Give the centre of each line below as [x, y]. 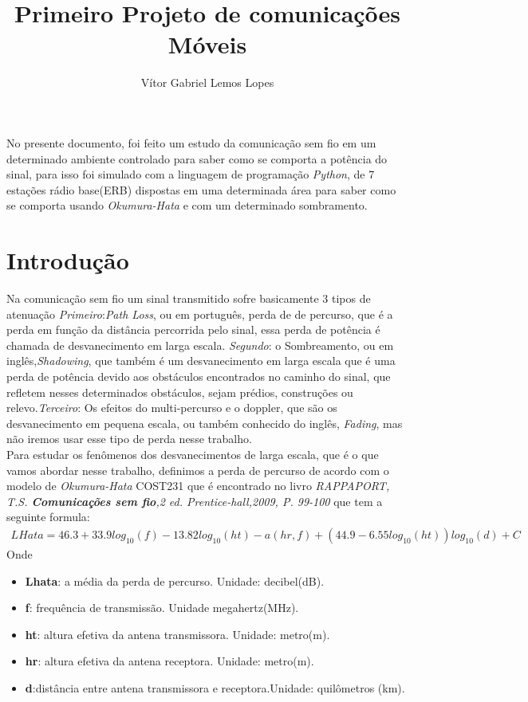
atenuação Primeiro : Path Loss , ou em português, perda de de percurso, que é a [200, 314]
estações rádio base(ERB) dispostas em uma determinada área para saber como [201, 189]
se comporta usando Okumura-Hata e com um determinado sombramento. [187, 205]
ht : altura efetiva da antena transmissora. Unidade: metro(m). [177, 634]
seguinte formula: [48, 517]
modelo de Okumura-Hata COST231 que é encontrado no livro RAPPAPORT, [198, 486]
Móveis [207, 44]
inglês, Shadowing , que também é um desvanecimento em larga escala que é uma [201, 361]
